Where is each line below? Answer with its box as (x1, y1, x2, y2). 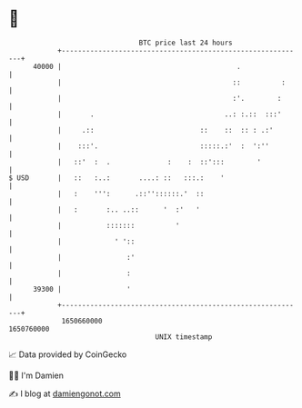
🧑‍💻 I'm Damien (8, 370, 65, 381)
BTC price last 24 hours (138, 38, 233, 47)
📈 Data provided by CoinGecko (8, 349, 127, 360)
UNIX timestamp (155, 332, 213, 342)
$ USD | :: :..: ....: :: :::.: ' (8, 173, 225, 183)
